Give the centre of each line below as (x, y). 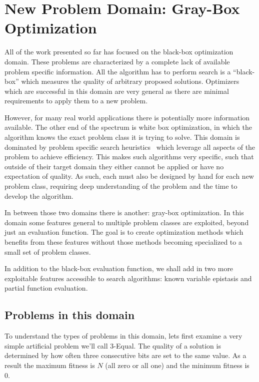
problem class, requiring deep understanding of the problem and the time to (121, 186)
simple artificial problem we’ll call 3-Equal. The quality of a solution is (113, 345)
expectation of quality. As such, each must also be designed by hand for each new (129, 176)
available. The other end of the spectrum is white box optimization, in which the (128, 127)
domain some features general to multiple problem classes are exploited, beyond (127, 222)
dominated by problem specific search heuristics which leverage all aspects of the (130, 147)
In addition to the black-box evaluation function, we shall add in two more (119, 268)
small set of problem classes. (48, 251)
